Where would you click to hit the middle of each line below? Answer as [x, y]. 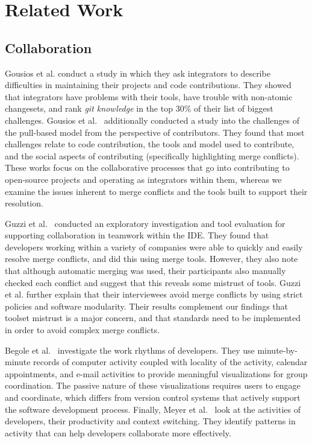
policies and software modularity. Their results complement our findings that [146, 306]
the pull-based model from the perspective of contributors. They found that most [155, 132]
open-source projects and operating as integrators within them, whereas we [143, 179]
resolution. [24, 203]
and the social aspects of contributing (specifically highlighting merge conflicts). [152, 155]
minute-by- [277, 350]
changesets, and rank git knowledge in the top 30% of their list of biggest [139, 108]
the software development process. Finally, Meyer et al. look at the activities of [153, 409]
